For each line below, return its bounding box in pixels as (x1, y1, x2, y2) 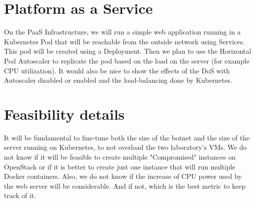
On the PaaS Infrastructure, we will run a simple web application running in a (4, 27, 241, 37)
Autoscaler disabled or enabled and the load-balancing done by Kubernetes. (4, 75, 232, 85)
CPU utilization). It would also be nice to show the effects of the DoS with (4, 65, 230, 75)
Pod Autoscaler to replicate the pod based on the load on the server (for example (4, 55, 250, 66)
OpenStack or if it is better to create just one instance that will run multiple (4, 161, 235, 171)
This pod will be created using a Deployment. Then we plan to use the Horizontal (4, 46, 252, 56)
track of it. (4, 190, 36, 201)
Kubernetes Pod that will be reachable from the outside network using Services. (4, 36, 245, 46)
